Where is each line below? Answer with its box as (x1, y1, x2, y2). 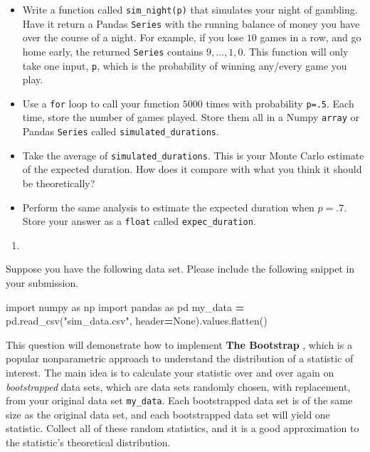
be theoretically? (22, 176, 95, 191)
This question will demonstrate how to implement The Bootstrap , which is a (6, 337, 352, 352)
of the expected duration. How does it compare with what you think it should (22, 162, 362, 177)
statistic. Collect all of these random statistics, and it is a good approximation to (6, 421, 359, 436)
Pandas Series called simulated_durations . (22, 124, 219, 139)
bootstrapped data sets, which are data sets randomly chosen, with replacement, (6, 379, 351, 394)
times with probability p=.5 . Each (206, 95, 354, 110)
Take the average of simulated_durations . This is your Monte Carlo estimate (22, 147, 364, 162)
